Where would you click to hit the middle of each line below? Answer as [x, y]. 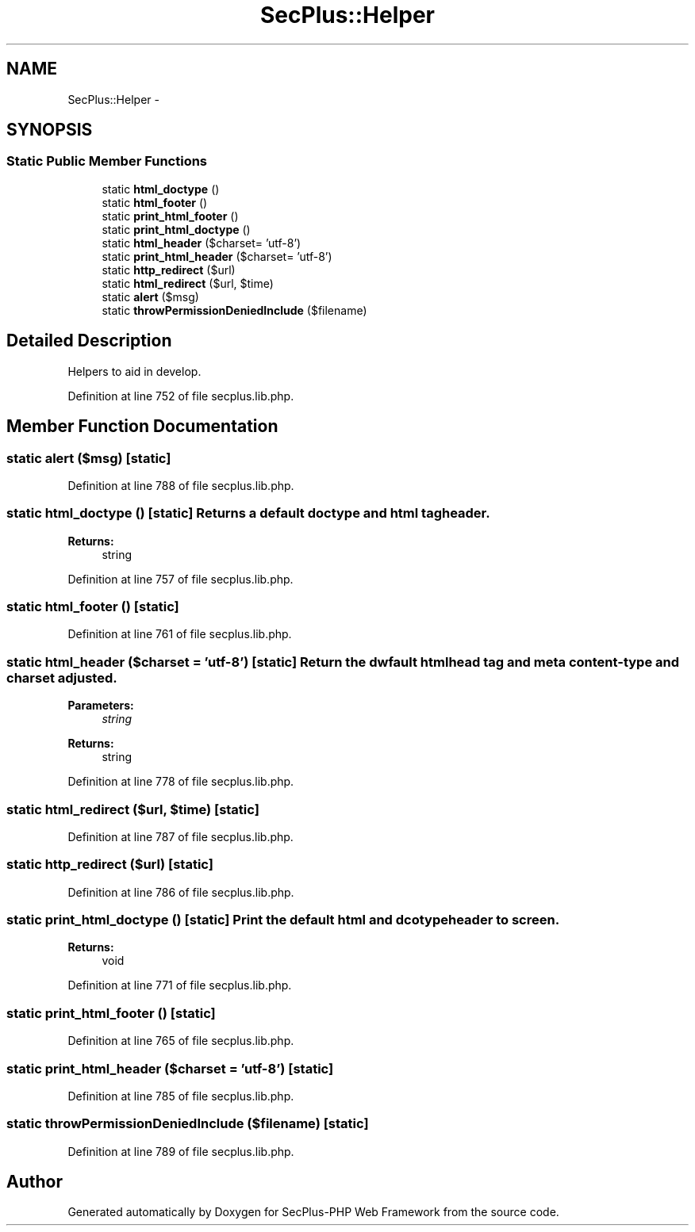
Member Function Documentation [142, 427]
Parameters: [101, 706]
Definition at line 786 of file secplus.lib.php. [181, 892]
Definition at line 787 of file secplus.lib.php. [180, 836]
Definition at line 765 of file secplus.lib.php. [181, 1041]
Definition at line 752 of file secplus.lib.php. [181, 396]
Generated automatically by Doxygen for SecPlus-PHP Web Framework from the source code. [313, 1212]
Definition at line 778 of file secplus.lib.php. [181, 782]
